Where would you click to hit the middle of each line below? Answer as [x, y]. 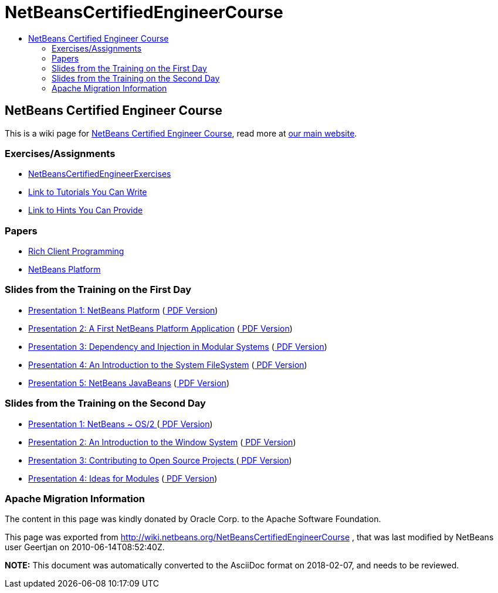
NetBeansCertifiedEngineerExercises [100, 174]
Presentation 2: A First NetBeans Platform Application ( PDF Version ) [160, 328]
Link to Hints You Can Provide [86, 210]
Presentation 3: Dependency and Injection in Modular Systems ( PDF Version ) [178, 346]
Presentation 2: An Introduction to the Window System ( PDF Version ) [162, 442]
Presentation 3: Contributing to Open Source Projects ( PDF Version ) [160, 460]
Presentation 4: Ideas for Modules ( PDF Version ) [123, 478]
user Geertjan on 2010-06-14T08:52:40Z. [85, 547]
